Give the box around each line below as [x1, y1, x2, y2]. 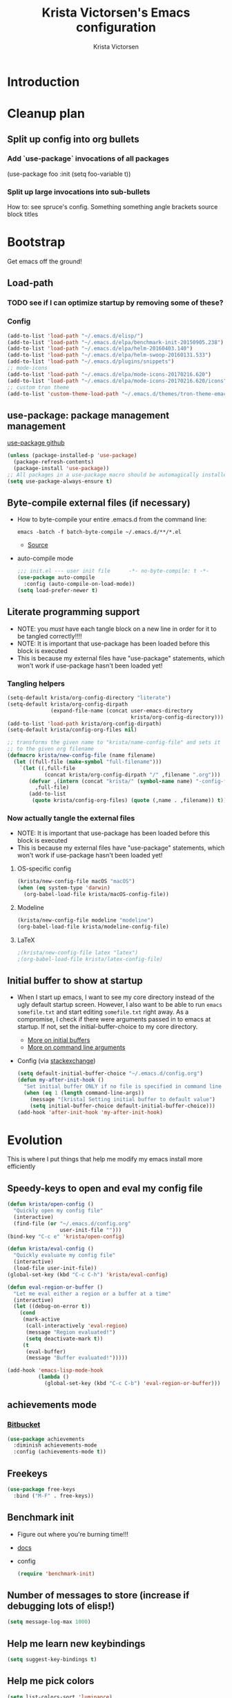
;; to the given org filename [7, 746, 95, 753]
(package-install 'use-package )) [13, 465, 110, 472]
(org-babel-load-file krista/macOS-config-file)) [23, 891, 169, 898]
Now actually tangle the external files [7, 813, 135, 823]
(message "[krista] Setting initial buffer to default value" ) [30, 1096, 215, 1102]
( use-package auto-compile [17, 574, 95, 581]
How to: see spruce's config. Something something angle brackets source [7, 203, 218, 211]
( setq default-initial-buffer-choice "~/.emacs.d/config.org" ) [17, 1070, 204, 1078]
